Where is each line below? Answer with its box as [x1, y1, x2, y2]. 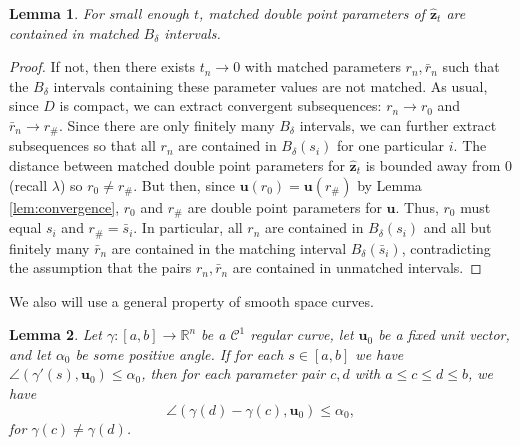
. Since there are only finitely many [59, 114, 275, 135]
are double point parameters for [187, 196, 382, 217]
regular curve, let [250, 324, 354, 345]
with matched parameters [244, 56, 401, 77]
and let [9, 343, 51, 364]
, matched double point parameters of [199, 3, 425, 23]
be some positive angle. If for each [75, 343, 284, 364]
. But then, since [133, 174, 235, 195]
